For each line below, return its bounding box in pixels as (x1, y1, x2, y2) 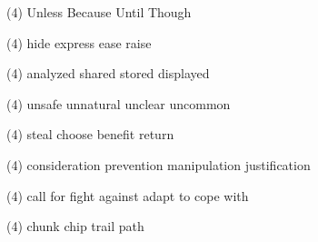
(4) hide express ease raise (6, 33, 152, 52)
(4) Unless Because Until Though (6, 3, 192, 21)
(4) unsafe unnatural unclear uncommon (6, 94, 231, 113)
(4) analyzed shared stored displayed (6, 64, 210, 83)
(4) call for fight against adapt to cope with (6, 186, 249, 205)
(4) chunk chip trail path (6, 217, 144, 236)
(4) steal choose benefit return (6, 125, 174, 144)
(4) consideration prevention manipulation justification (6, 155, 311, 174)
